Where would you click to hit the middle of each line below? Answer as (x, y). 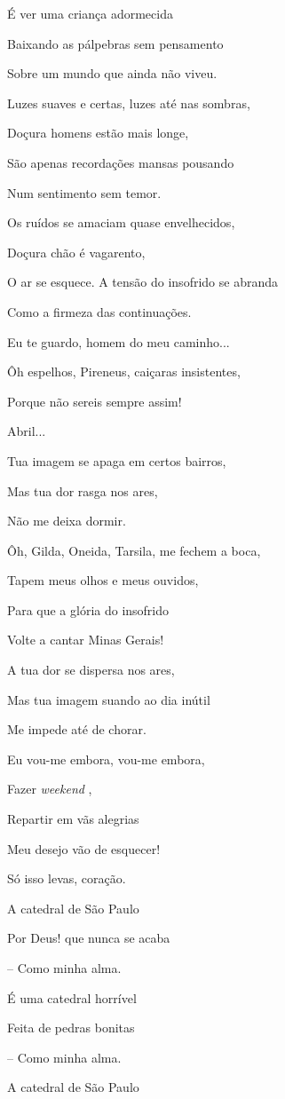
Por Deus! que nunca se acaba (89, 938)
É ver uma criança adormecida (90, 13)
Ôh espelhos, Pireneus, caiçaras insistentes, (124, 372)
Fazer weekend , (50, 789)
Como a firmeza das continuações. (99, 311)
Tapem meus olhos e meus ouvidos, (103, 580)
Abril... (27, 431)
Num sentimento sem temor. (84, 192)
